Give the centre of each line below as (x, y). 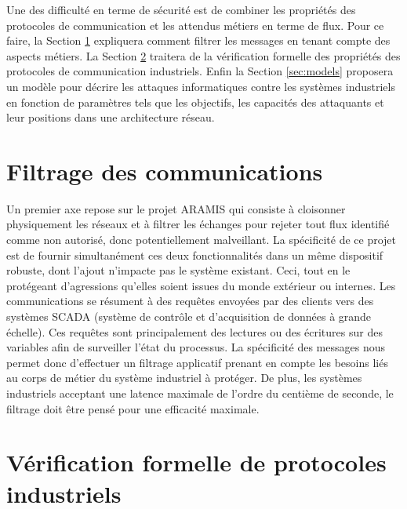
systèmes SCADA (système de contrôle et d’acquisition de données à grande (189, 316)
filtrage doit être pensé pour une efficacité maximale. (133, 408)
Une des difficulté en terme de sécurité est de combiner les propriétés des (181, 9)
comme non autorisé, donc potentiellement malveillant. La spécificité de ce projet (201, 240)
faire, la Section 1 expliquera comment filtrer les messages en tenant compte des (198, 40)
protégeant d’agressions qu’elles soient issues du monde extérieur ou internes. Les (201, 285)
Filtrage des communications (165, 171)
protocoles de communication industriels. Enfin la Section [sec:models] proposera (200, 71)
